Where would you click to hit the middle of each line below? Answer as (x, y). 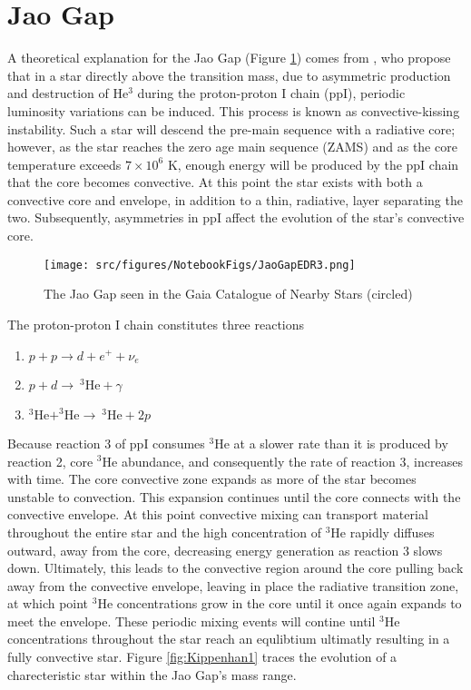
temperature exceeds (64, 164)
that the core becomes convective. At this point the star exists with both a (215, 182)
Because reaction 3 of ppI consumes (106, 443)
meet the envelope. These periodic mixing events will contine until (191, 621)
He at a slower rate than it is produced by (331, 443)
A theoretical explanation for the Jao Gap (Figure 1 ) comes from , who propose (229, 58)
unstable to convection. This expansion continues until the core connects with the (234, 496)
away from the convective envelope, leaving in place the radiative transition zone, (233, 585)
